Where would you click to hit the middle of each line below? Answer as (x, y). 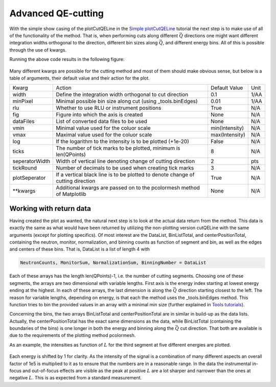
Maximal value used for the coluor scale (104, 135)
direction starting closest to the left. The (220, 291)
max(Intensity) (228, 135)
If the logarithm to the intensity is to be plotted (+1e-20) (122, 141)
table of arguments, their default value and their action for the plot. (80, 78)
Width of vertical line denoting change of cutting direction (125, 161)
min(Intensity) (227, 128)
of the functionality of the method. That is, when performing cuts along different (94, 35)
